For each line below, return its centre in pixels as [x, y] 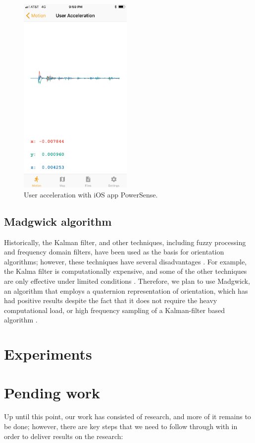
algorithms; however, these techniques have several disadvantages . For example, [125, 261]
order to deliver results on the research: [64, 436]
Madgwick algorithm [58, 221]
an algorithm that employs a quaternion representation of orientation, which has [126, 290]
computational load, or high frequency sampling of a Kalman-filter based [114, 310]
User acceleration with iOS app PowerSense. [91, 194]
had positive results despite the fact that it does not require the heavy [111, 300]
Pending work [52, 393]
